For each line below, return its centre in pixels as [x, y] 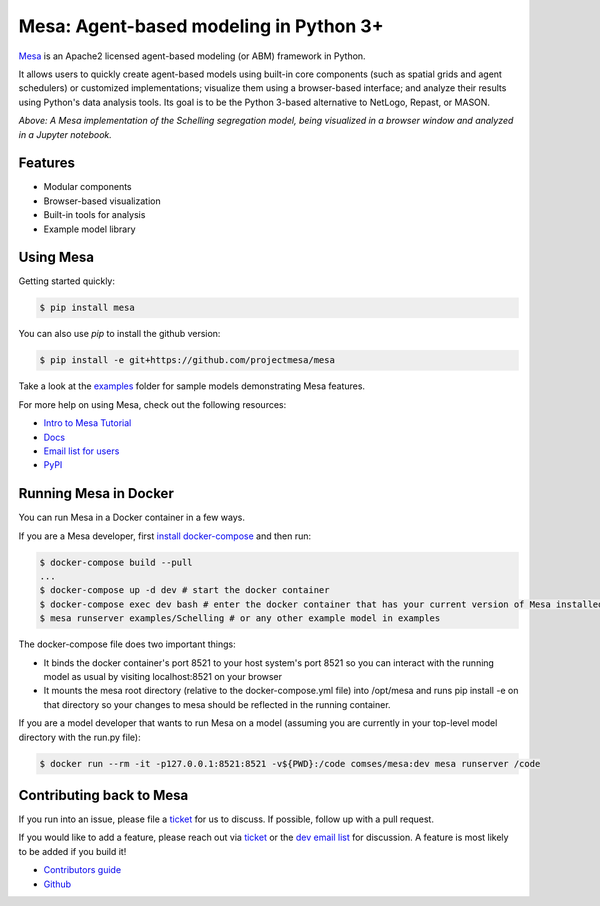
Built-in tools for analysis [94, 215]
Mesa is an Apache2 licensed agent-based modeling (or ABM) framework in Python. [192, 56]
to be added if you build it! [72, 851]
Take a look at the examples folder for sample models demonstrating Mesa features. [191, 386]
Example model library [89, 229]
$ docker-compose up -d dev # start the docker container [184, 590]
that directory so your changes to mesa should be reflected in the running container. [217, 704]
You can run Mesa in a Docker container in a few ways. [131, 517]
